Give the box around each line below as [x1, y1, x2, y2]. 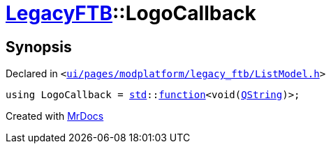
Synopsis [6, 38, 72, 56]
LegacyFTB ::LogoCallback [6, 1, 256, 25]
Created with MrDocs [6, 110, 104, 123]
